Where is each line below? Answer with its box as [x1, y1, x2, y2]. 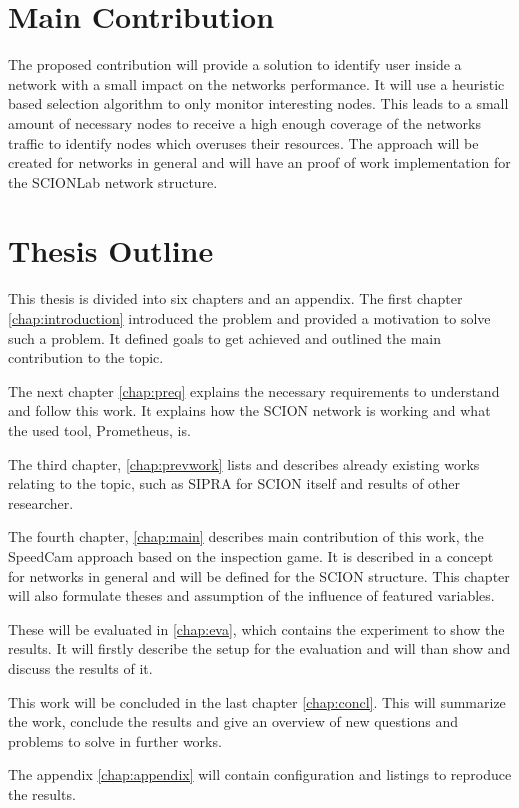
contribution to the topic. [8, 347, 164, 368]
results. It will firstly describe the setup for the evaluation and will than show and [8, 638, 511, 659]
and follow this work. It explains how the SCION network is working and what [8, 400, 491, 421]
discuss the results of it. [8, 657, 153, 678]
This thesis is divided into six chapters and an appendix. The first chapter [8, 288, 463, 309]
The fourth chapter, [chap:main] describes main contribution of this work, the [8, 526, 484, 547]
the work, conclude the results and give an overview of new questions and [8, 711, 458, 732]
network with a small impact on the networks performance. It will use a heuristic [8, 73, 505, 94]
